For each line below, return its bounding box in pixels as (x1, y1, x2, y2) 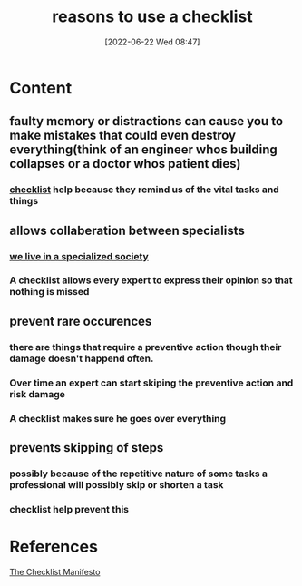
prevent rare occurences (9, 313, 152, 328)
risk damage (9, 387, 66, 400)
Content (9, 77, 73, 98)
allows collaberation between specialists (9, 222, 245, 238)
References (9, 537, 98, 557)
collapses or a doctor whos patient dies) (9, 156, 241, 171)
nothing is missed (9, 286, 90, 298)
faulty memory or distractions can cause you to (9, 113, 284, 129)
